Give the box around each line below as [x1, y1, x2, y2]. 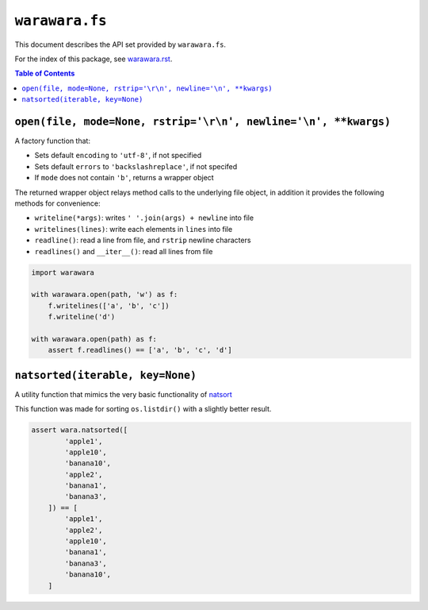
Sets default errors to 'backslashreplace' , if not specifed [34, 161, 238, 171]
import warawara [31, 268, 95, 277]
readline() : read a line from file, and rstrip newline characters [34, 235, 251, 245]
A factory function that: [14, 136, 91, 146]
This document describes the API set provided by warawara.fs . [14, 40, 226, 49]
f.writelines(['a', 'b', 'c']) [48, 301, 170, 310]
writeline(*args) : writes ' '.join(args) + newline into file [34, 213, 254, 222]
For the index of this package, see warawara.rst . [14, 54, 173, 64]
